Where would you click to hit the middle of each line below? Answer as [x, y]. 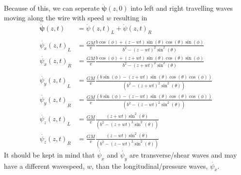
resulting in [130, 17]
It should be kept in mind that [49, 154]
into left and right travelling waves [182, 8]
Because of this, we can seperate [52, 8]
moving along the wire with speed [54, 17]
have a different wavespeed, [44, 166]
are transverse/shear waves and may [183, 154]
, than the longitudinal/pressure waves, [150, 166]
